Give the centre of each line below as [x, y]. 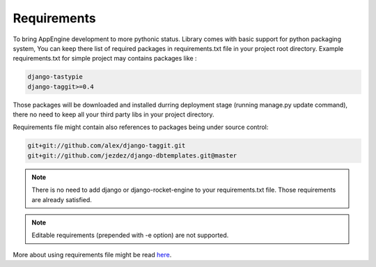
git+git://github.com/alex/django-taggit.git [107, 146]
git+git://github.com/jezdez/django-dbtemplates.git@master [132, 155]
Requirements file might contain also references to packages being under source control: [141, 127]
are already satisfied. [62, 199]
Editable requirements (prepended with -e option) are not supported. [130, 235]
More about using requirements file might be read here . [92, 254]
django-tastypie [55, 77]
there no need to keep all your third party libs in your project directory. [114, 114]
